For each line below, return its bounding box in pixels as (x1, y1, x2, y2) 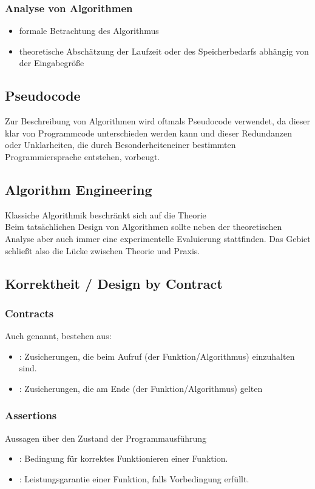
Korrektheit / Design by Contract (5, 274, 223, 292)
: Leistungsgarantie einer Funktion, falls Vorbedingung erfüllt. (19, 472, 249, 485)
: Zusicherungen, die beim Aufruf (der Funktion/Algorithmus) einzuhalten (19, 349, 295, 362)
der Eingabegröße (19, 56, 84, 69)
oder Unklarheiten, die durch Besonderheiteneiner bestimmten (5, 138, 236, 151)
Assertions (5, 408, 57, 423)
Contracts (5, 305, 54, 320)
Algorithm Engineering (5, 180, 152, 198)
